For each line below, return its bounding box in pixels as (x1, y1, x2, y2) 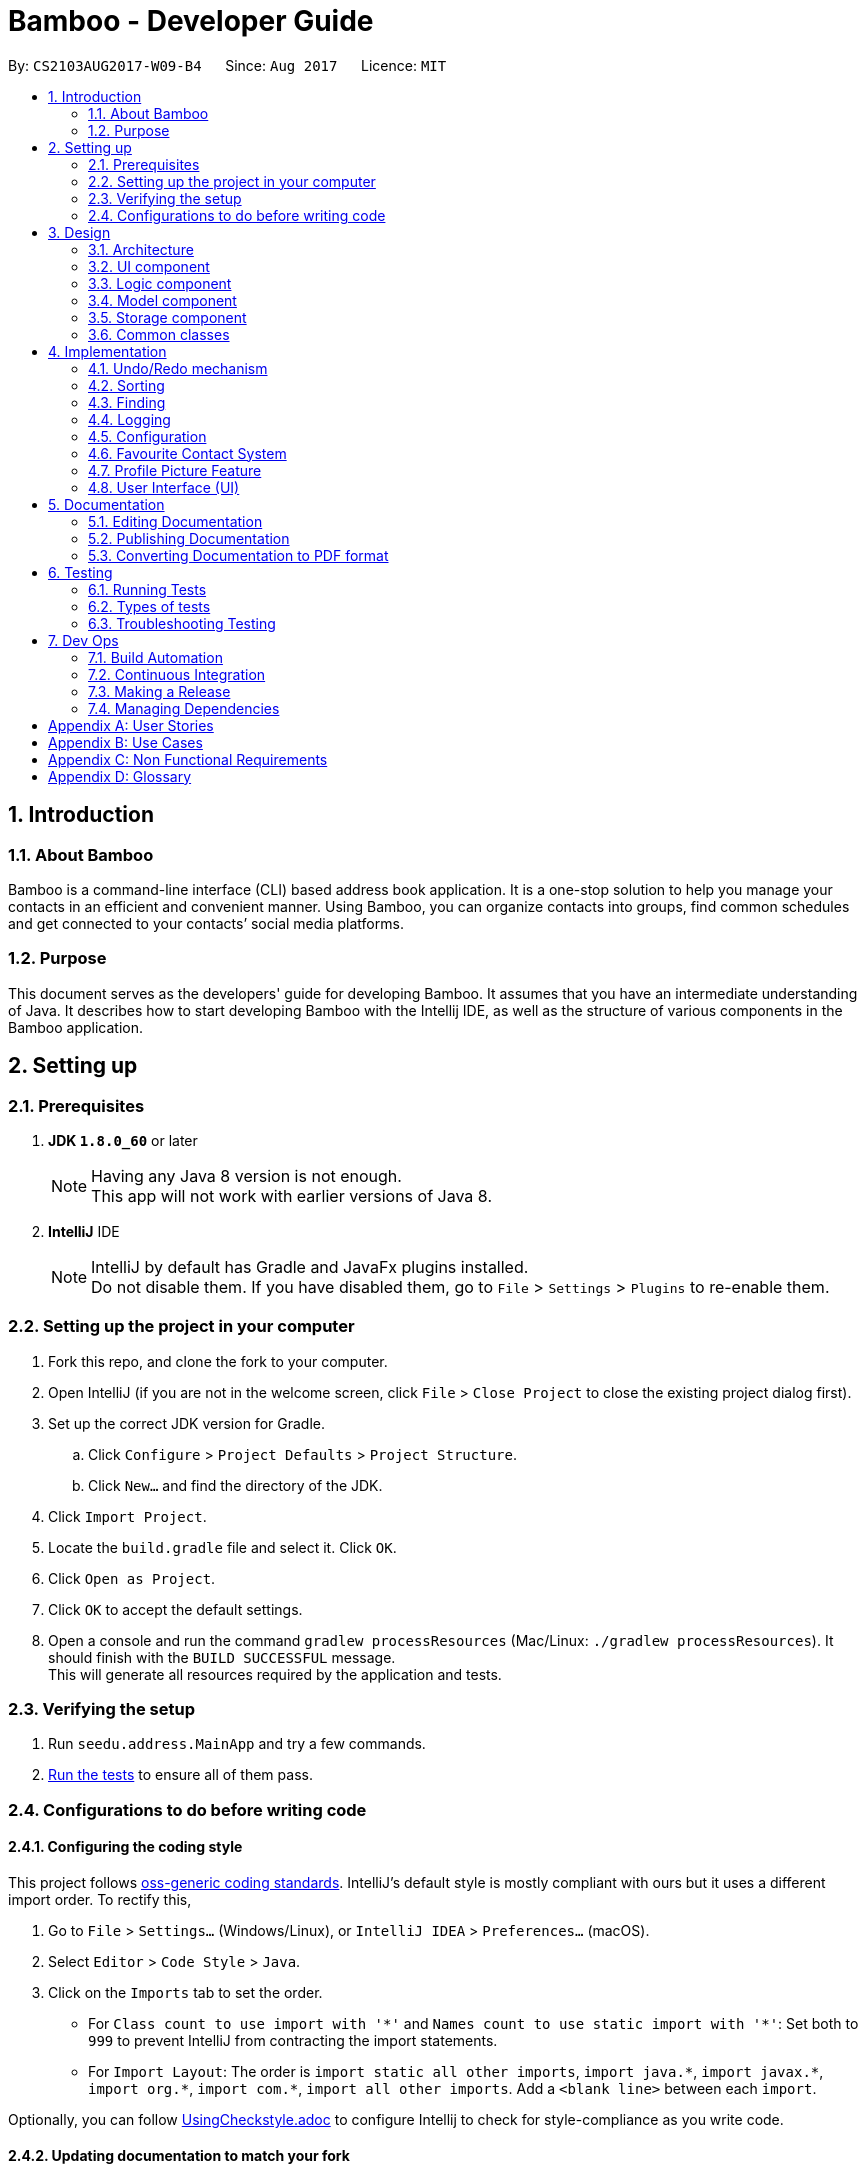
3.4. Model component (88, 291, 237, 309)
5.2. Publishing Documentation (88, 529, 290, 547)
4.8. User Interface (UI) (88, 478, 240, 496)
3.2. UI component (88, 257, 210, 275)
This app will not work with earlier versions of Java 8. (91, 1185, 492, 1206)
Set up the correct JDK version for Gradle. (48, 1414, 325, 1432)
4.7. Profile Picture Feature (88, 461, 262, 479)
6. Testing (48, 563, 113, 581)
